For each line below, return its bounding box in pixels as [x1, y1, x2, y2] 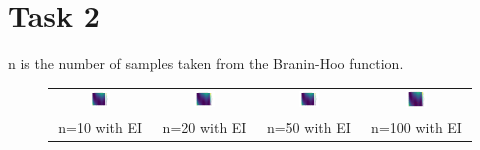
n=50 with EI [266, 116, 351, 137]
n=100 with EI [371, 116, 462, 137]
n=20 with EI [162, 116, 247, 137]
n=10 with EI [58, 116, 143, 137]
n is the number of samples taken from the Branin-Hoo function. [8, 53, 404, 74]
